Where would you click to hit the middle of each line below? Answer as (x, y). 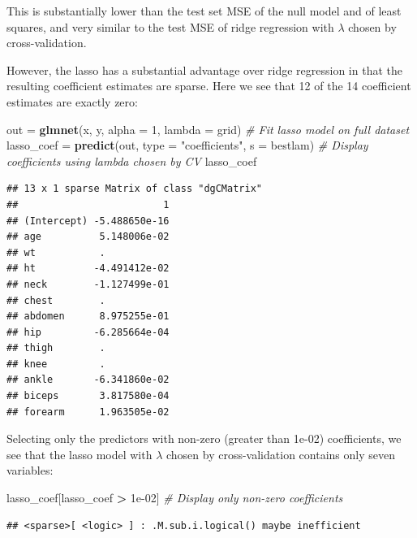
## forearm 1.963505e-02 (88, 412)
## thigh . (56, 348)
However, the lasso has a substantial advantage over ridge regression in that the (204, 69)
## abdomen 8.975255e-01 (88, 317)
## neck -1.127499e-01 (88, 284)
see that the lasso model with (80, 454)
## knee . (56, 364)
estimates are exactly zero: (72, 101)
